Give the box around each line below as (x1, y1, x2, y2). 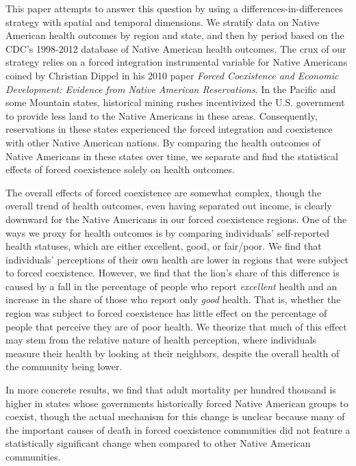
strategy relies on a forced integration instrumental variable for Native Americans (5, 55, 348, 69)
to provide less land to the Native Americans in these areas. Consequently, (5, 108, 318, 122)
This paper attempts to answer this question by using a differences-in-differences (5, 1, 343, 15)
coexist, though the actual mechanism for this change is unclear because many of (5, 409, 345, 424)
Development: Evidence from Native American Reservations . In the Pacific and (5, 81, 336, 96)
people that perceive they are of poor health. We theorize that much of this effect (5, 319, 347, 333)
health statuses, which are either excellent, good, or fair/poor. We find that (5, 239, 322, 253)
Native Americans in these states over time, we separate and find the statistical (5, 148, 338, 163)
